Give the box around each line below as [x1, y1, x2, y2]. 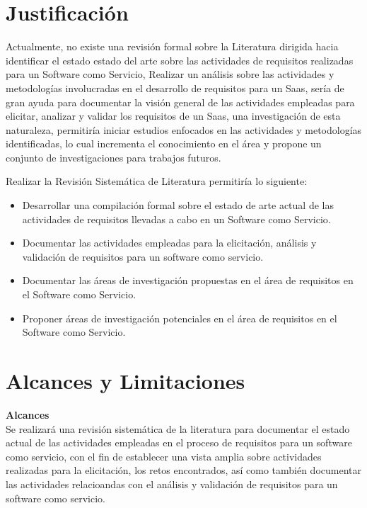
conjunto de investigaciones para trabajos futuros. [6, 149, 221, 164]
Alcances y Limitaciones [6, 366, 245, 395]
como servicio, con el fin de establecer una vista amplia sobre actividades [6, 448, 322, 463]
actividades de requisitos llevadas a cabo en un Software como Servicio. [22, 211, 331, 226]
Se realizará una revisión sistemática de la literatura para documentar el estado [6, 421, 350, 436]
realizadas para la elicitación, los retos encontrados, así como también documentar [6, 463, 361, 478]
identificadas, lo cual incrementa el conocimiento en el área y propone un [6, 136, 322, 151]
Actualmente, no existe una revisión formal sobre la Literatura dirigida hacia [6, 39, 339, 54]
